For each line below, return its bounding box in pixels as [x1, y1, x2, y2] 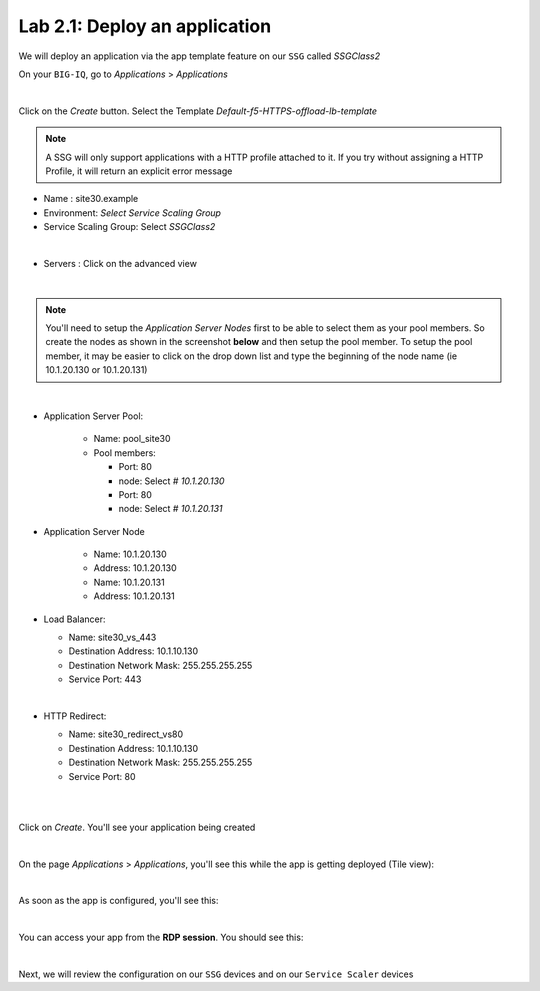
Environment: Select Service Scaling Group [43, 206, 222, 219]
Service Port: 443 [68, 673, 142, 685]
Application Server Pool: [43, 410, 144, 422]
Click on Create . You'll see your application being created [18, 821, 256, 833]
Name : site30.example [43, 193, 139, 205]
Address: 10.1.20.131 [93, 590, 175, 602]
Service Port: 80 [68, 770, 136, 782]
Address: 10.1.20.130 [93, 562, 177, 574]
